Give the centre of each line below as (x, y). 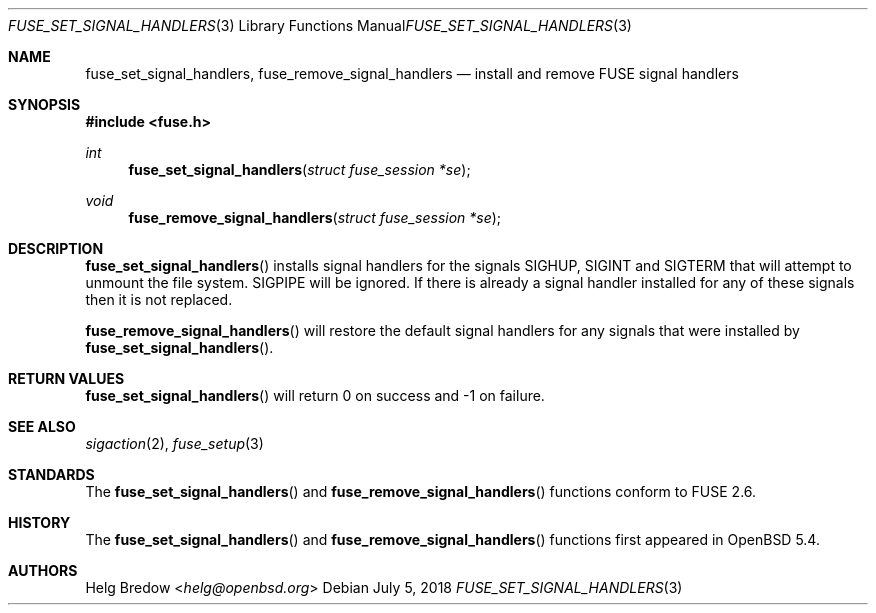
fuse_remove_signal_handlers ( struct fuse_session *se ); (315, 217)
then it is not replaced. (159, 299)
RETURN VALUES (66, 378)
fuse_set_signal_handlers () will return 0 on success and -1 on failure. (315, 395)
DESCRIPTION (56, 248)
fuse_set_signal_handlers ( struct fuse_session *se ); (299, 169)
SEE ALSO (42, 426)
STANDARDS (51, 474)
